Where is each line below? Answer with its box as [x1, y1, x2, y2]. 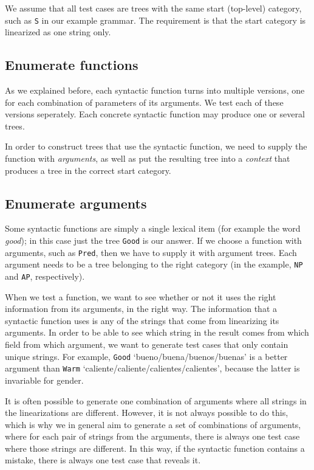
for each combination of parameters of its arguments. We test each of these [5, 95, 284, 108]
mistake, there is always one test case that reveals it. [5, 454, 201, 466]
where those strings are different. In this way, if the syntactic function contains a [5, 441, 305, 454]
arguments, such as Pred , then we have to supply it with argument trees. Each [5, 246, 297, 258]
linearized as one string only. [5, 26, 111, 38]
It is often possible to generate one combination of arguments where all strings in [5, 394, 307, 407]
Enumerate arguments [5, 193, 147, 212]
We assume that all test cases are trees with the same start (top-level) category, [5, 2, 302, 14]
